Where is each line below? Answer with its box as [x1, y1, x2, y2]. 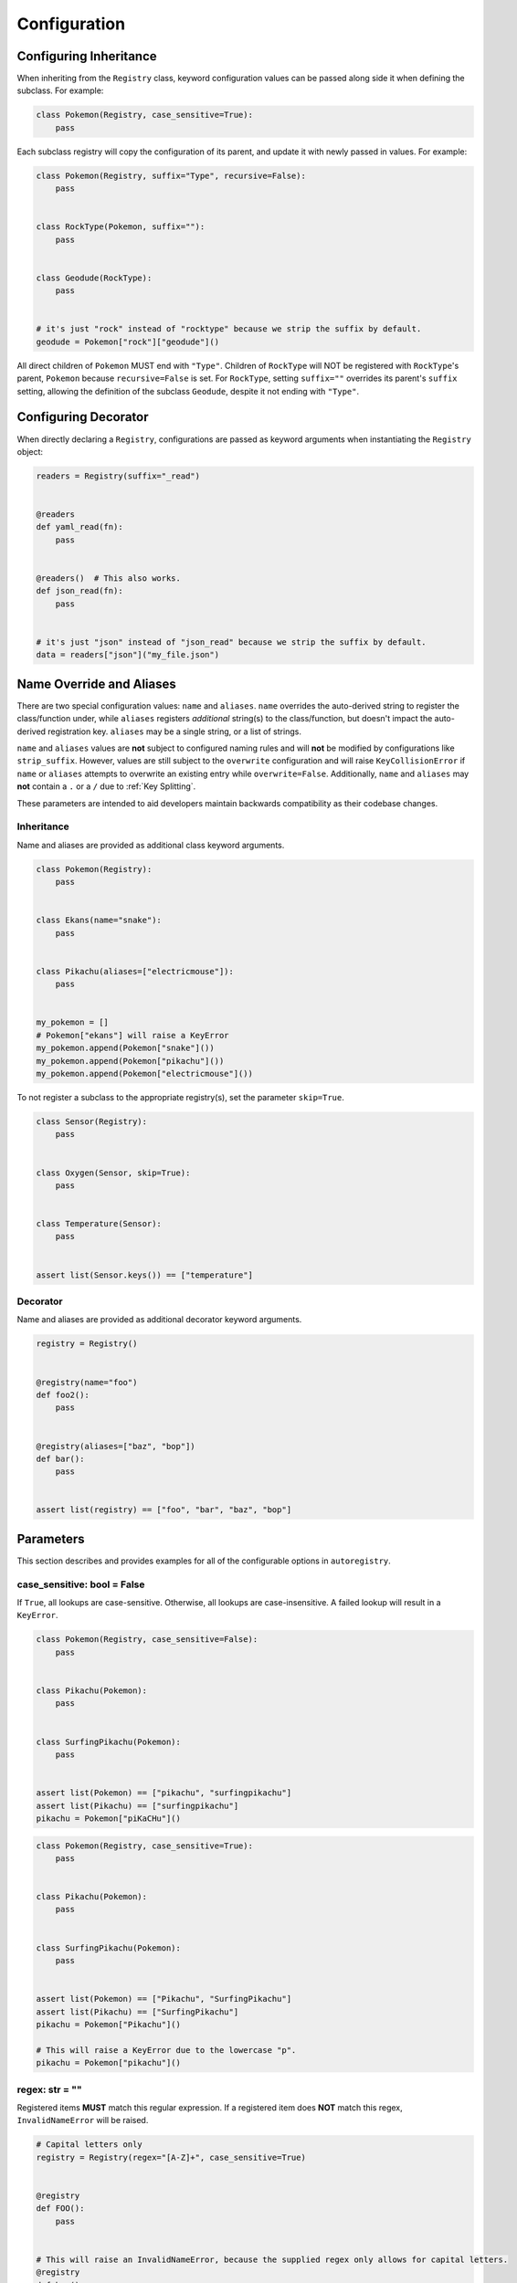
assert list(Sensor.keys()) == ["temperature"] [36, 1269, 253, 1280]
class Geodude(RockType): [36, 272, 153, 283]
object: [16, 446, 44, 457]
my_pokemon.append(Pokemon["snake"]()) [36, 1043, 215, 1054]
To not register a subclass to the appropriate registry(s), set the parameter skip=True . [16, 1091, 344, 1102]
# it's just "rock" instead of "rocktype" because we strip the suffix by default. [36, 324, 422, 334]
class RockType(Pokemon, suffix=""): [36, 222, 206, 232]
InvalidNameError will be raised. [16, 2115, 149, 2126]
